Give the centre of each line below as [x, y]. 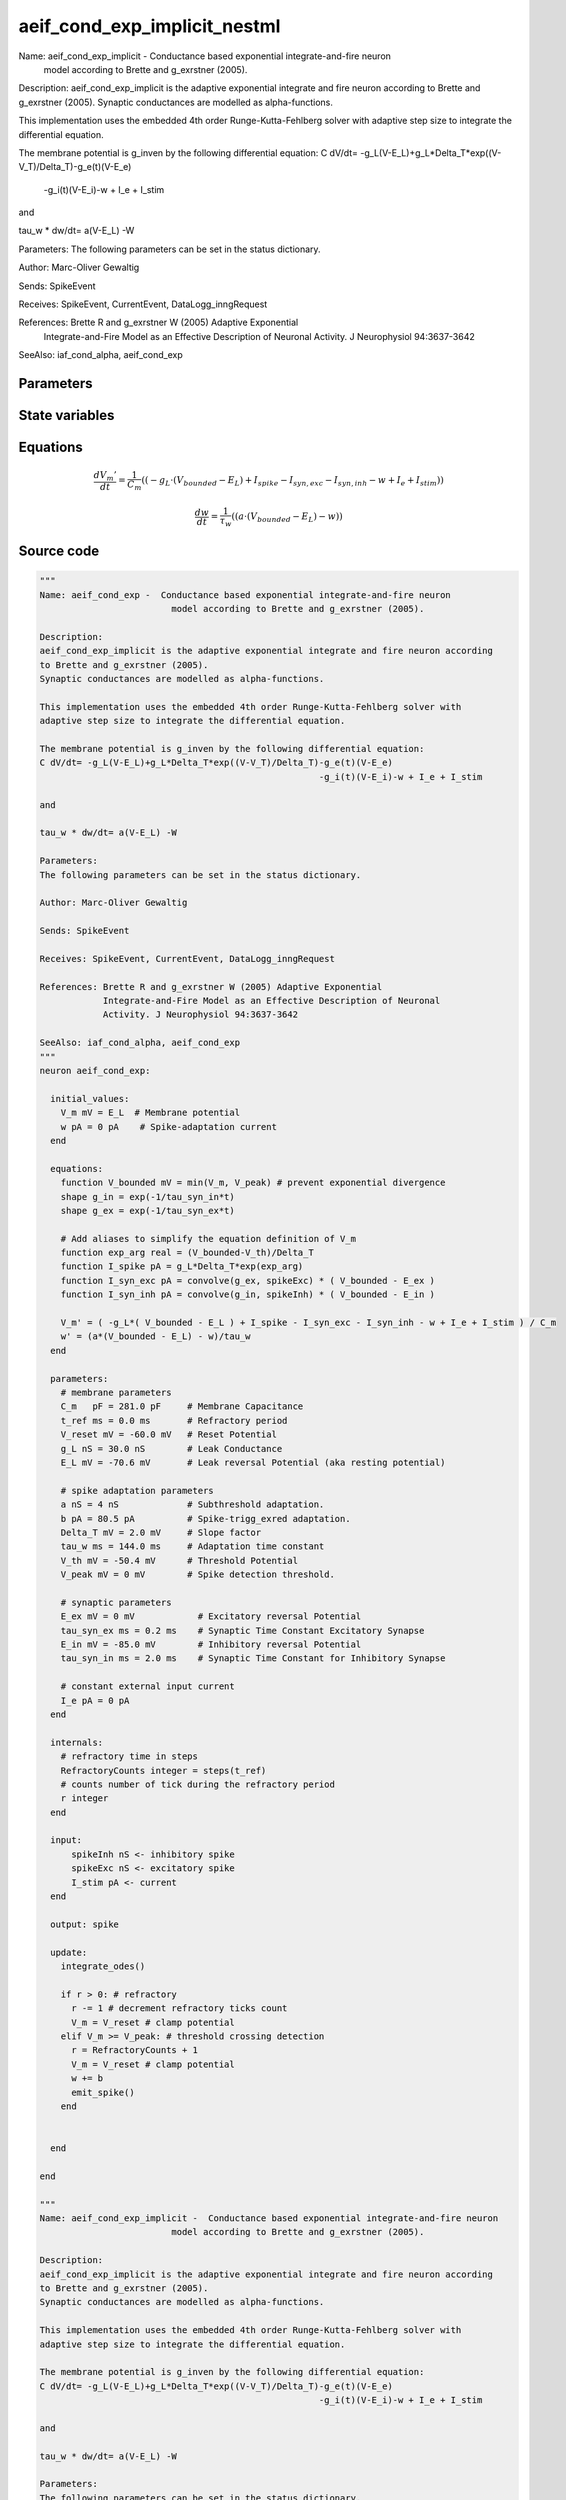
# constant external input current [147, 1686]
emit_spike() [103, 2092]
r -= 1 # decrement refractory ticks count [179, 2008]
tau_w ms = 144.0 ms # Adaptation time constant [192, 1546]
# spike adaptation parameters [137, 1490]
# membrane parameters [116, 1392]
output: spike [85, 1924]
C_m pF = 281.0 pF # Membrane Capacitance [182, 1406]
